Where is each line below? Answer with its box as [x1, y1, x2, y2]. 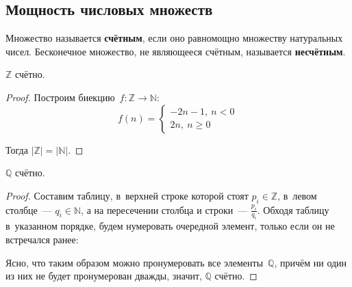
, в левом [277, 188, 317, 202]
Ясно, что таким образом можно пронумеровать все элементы [5, 255, 264, 269]
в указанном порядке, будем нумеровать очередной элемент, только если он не [5, 219, 335, 233]
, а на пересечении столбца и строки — [81, 202, 248, 217]
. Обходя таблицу [257, 202, 329, 217]
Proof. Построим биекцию [5, 90, 115, 104]
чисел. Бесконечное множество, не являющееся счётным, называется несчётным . [5, 44, 346, 58]
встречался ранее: [5, 232, 79, 246]
